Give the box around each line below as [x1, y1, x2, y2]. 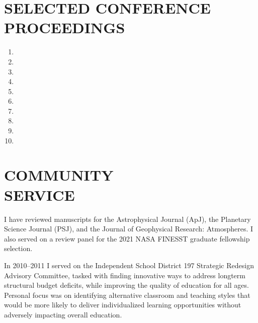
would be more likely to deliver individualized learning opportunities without [4, 299, 241, 310]
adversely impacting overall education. [4, 309, 122, 319]
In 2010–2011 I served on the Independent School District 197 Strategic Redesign [4, 260, 254, 270]
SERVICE [4, 184, 75, 205]
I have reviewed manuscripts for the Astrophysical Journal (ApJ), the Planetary [4, 213, 251, 224]
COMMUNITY [4, 165, 114, 185]
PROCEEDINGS [4, 17, 125, 38]
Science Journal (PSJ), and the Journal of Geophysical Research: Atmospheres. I [4, 223, 253, 234]
